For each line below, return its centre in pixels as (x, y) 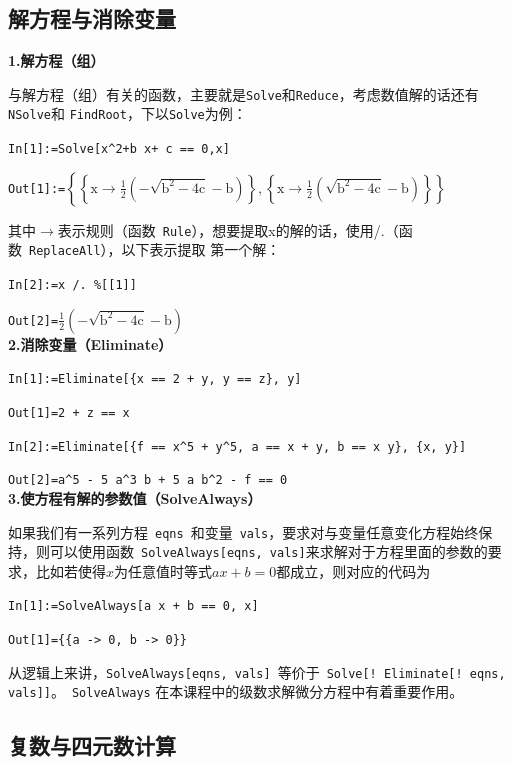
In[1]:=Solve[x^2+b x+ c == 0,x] (119, 149)
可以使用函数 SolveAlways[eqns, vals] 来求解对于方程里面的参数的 (268, 551)
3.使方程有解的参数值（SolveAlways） (135, 497)
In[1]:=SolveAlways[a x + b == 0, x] (133, 606)
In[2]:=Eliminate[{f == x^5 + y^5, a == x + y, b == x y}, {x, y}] (237, 446)
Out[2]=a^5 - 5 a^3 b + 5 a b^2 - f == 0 (148, 480)
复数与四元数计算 (92, 745)
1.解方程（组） (56, 60)
